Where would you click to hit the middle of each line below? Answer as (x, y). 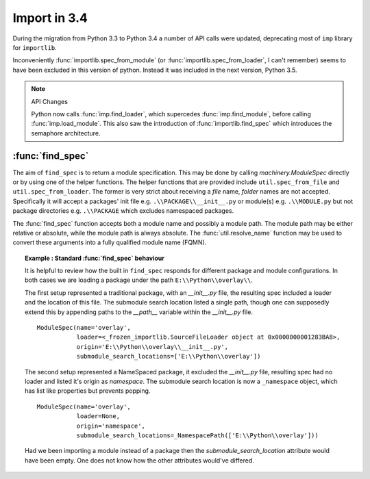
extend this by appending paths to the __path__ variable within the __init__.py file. (139, 312)
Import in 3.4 (50, 18)
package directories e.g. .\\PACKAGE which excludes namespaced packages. (123, 211)
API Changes (50, 101)
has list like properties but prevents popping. (88, 391)
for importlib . (35, 47)
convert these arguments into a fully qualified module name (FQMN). (110, 242)
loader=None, (98, 416)
